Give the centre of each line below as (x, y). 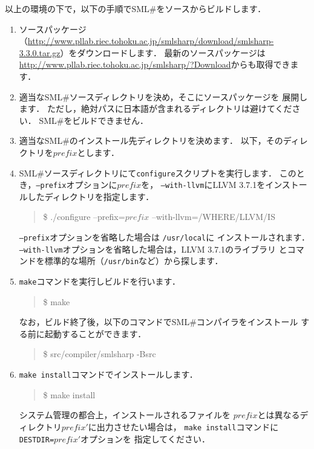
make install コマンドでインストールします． (108, 374)
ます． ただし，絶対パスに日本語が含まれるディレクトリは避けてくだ (155, 108)
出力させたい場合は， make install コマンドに (188, 426)
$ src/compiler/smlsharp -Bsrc (100, 354)
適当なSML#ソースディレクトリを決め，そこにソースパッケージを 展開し (163, 96)
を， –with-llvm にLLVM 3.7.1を (203, 185)
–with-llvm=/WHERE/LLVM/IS (213, 217)
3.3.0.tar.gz (40, 52)
